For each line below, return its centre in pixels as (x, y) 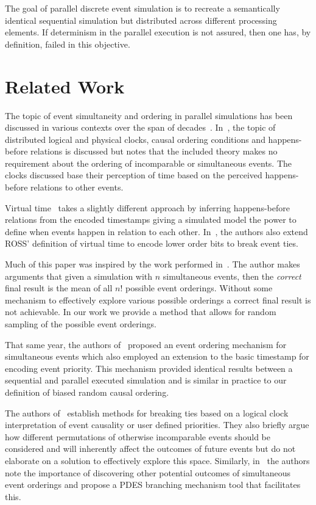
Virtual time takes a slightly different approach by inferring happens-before (147, 207)
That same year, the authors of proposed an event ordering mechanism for (146, 344)
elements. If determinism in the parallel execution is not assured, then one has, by (158, 32)
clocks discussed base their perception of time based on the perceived (134, 175)
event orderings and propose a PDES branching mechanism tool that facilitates (153, 485)
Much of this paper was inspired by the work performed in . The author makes (153, 264)
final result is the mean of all (59, 288)
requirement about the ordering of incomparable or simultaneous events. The (149, 163)
